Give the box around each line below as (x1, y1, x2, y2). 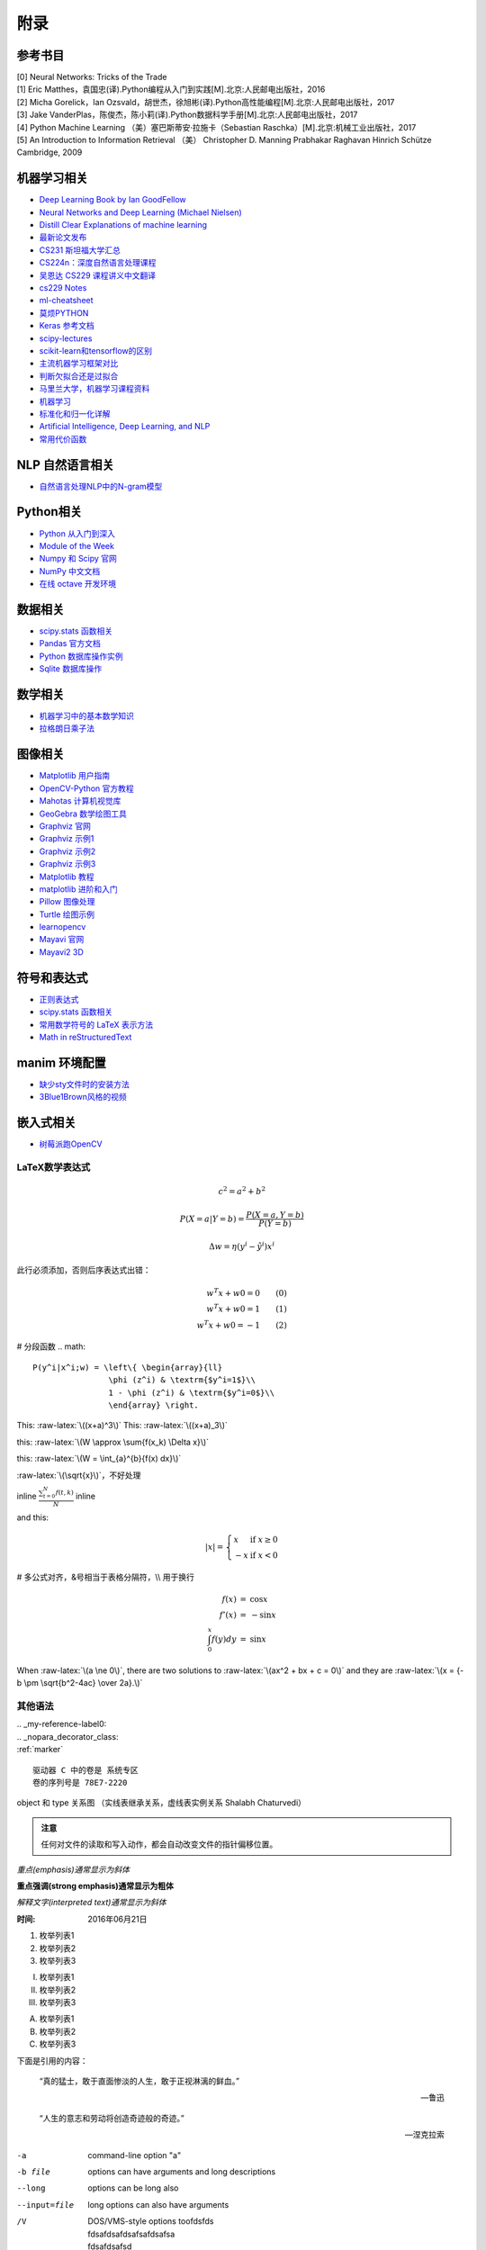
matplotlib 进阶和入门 (39, 883, 118, 895)
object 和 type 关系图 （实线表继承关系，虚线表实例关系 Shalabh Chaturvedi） (16, 1797, 306, 1808)
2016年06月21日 (87, 1913, 148, 1924)
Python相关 (16, 504, 83, 519)
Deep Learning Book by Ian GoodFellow (39, 194, 186, 205)
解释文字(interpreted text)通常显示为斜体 (16, 1897, 166, 1908)
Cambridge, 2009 (16, 147, 83, 157)
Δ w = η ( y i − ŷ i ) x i (208, 1240, 275, 1252)
